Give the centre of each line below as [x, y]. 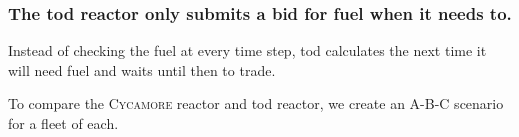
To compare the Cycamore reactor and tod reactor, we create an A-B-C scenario [256, 103]
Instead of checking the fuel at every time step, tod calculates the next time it [247, 50]
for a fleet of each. [63, 123]
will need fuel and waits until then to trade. [142, 69]
